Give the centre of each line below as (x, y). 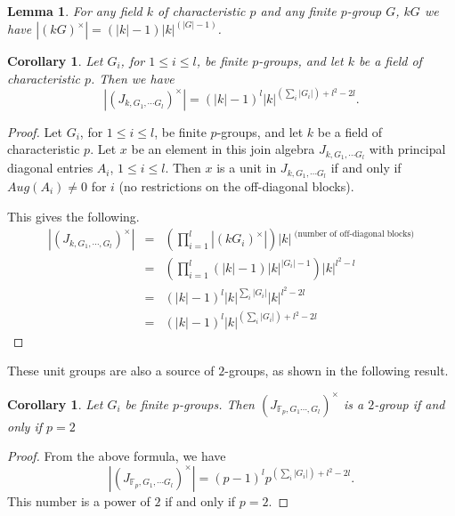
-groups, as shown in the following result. (337, 371)
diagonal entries (50, 168)
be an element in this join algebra (223, 149)
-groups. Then (216, 403)
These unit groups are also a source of (111, 371)
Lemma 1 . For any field (75, 11)
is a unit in (247, 168)
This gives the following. (73, 216)
